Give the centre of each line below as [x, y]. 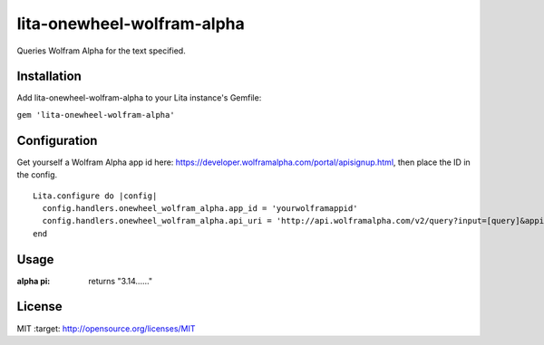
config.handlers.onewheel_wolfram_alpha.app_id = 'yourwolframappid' [200, 208]
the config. [37, 175]
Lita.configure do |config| [95, 196]
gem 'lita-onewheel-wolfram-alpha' [96, 115]
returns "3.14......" [121, 281]
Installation [49, 77]
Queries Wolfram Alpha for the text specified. [101, 51]
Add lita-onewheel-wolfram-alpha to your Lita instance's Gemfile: [139, 98]
